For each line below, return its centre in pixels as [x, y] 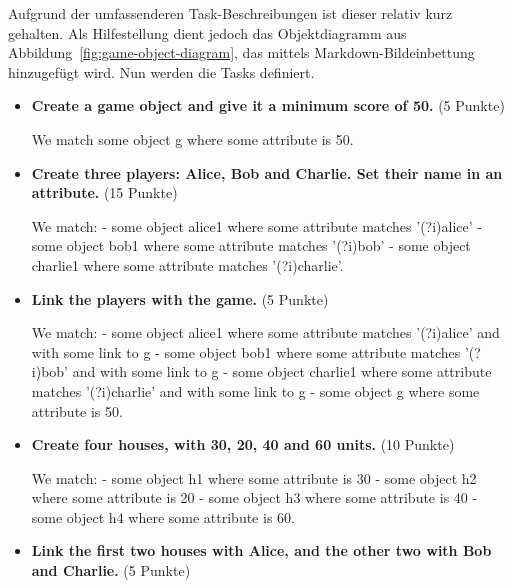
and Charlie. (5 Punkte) [111, 570]
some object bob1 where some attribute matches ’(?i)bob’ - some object [251, 245]
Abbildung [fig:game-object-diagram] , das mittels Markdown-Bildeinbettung [241, 52]
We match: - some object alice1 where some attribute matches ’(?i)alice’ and [265, 332]
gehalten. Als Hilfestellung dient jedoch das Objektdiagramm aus [207, 32]
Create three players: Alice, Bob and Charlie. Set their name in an [267, 172]
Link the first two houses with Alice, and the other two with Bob [261, 550]
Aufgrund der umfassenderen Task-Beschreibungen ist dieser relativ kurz [230, 13]
